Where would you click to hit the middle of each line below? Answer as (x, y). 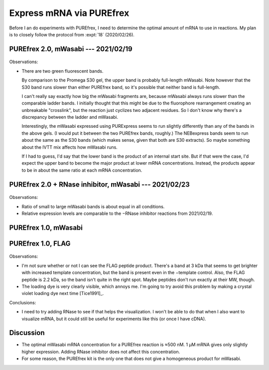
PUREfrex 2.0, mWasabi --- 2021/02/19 (71, 49)
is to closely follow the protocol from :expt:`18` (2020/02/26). (72, 34)
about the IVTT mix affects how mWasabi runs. (70, 147)
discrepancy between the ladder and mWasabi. (70, 117)
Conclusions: (23, 302)
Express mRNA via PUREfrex (69, 13)
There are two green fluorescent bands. (63, 71)
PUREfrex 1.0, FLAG (40, 243)
